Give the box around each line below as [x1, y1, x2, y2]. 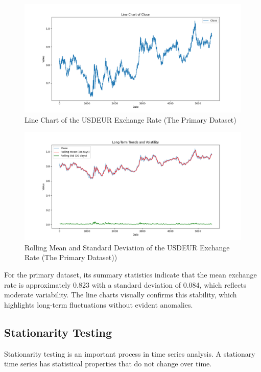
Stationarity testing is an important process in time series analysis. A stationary [4, 348, 255, 359]
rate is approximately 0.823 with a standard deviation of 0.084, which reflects [4, 279, 247, 290]
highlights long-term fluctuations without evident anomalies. [4, 299, 193, 310]
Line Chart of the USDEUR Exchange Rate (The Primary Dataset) [25, 114, 236, 125]
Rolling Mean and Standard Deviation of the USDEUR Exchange [25, 242, 230, 252]
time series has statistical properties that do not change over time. [4, 358, 212, 369]
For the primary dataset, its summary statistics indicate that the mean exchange [4, 269, 257, 280]
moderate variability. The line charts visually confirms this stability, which [4, 289, 237, 300]
